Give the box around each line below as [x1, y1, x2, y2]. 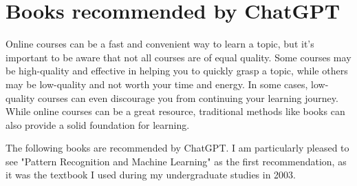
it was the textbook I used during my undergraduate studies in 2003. [6, 167, 296, 182]
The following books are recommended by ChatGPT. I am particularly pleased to [6, 141, 349, 155]
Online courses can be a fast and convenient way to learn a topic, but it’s [6, 37, 314, 51]
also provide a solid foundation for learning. [6, 117, 190, 132]
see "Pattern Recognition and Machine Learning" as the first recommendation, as [6, 154, 347, 168]
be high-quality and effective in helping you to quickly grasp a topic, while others [6, 63, 348, 78]
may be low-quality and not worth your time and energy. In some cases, [6, 76, 308, 91]
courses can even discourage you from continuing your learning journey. [38, 90, 338, 105]
